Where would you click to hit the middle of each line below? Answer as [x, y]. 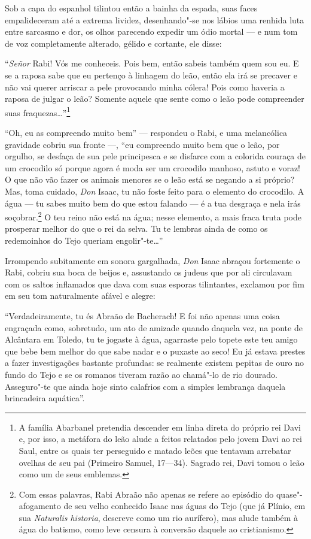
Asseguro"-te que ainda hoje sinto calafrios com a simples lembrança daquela [145, 386]
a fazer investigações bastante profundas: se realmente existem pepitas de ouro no [154, 363]
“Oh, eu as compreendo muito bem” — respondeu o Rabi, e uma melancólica [146, 132]
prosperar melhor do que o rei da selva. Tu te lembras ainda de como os [136, 228]
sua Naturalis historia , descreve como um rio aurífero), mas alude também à [158, 517]
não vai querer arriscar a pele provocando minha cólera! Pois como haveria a [145, 87]
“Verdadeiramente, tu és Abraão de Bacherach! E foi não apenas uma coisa [142, 315]
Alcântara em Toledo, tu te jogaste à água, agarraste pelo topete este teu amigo [151, 339]
